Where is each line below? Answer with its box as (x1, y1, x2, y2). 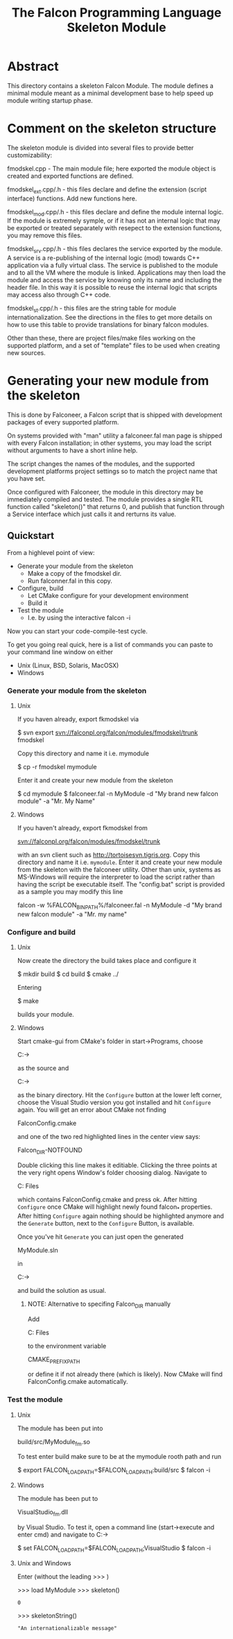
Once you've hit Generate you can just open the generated (17, 1233, 184, 1241)
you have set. (7, 474, 46, 483)
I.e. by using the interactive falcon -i (27, 613, 131, 621)
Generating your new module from (7, 373, 209, 389)
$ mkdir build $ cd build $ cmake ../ (17, 970, 119, 979)
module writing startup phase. (7, 96, 94, 105)
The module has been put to (17, 1495, 98, 1503)
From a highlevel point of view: (7, 548, 95, 556)
